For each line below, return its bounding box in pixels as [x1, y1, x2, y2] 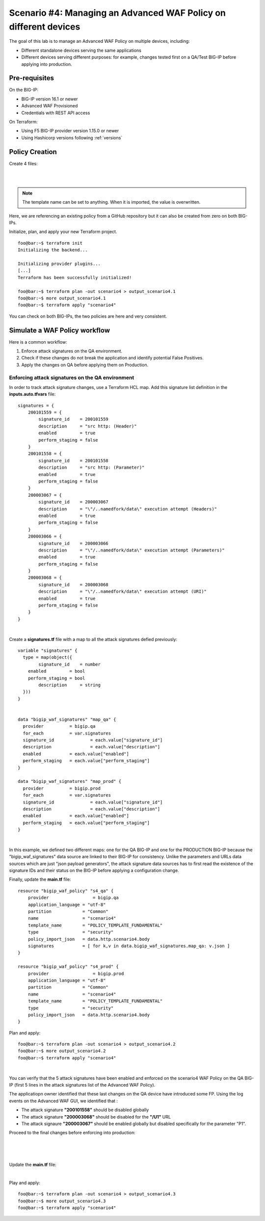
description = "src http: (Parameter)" [38, 465, 145, 470]
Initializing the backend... [18, 247, 88, 253]
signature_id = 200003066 [38, 541, 109, 546]
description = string [38, 682, 101, 688]
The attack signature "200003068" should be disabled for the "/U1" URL [21, 1114, 171, 1120]
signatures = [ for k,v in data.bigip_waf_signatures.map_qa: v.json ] [27, 943, 230, 949]
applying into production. [21, 61, 72, 67]
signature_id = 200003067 [38, 499, 109, 505]
